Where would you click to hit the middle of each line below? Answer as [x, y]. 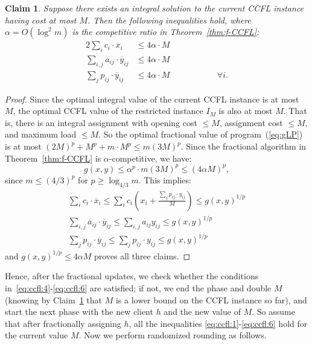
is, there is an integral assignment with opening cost [101, 122]
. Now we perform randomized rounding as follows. [173, 335]
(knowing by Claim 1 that [54, 299]
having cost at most [41, 20]
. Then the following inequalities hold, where [169, 20]
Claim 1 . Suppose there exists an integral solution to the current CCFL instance [154, 8]
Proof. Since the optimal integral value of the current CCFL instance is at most [152, 99]
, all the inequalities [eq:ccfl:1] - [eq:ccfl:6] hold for [218, 323]
